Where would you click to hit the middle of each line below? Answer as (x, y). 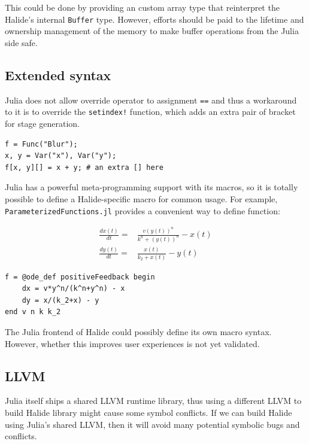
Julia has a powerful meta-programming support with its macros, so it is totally (152, 187)
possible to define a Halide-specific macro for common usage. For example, (141, 198)
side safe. (21, 42)
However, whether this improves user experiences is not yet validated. (132, 343)
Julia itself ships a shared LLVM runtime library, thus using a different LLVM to (153, 401)
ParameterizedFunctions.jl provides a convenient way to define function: (143, 210)
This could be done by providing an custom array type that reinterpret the (142, 7)
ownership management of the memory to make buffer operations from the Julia (152, 31)
